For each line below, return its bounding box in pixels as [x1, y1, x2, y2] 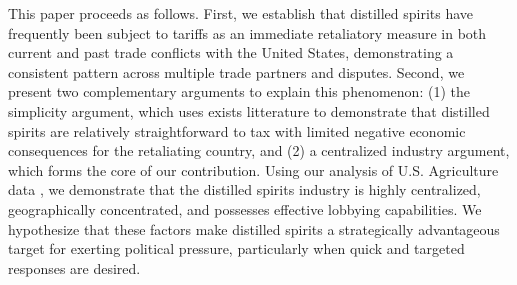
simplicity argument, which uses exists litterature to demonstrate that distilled [8, 100, 490, 121]
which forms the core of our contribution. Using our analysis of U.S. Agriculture [8, 159, 499, 180]
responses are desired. [8, 257, 141, 278]
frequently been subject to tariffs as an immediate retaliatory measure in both [8, 22, 487, 43]
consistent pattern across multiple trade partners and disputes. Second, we [8, 61, 465, 82]
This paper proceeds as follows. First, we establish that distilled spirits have [8, 3, 474, 23]
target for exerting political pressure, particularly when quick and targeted [8, 238, 465, 259]
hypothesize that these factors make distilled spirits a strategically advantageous [8, 218, 500, 239]
